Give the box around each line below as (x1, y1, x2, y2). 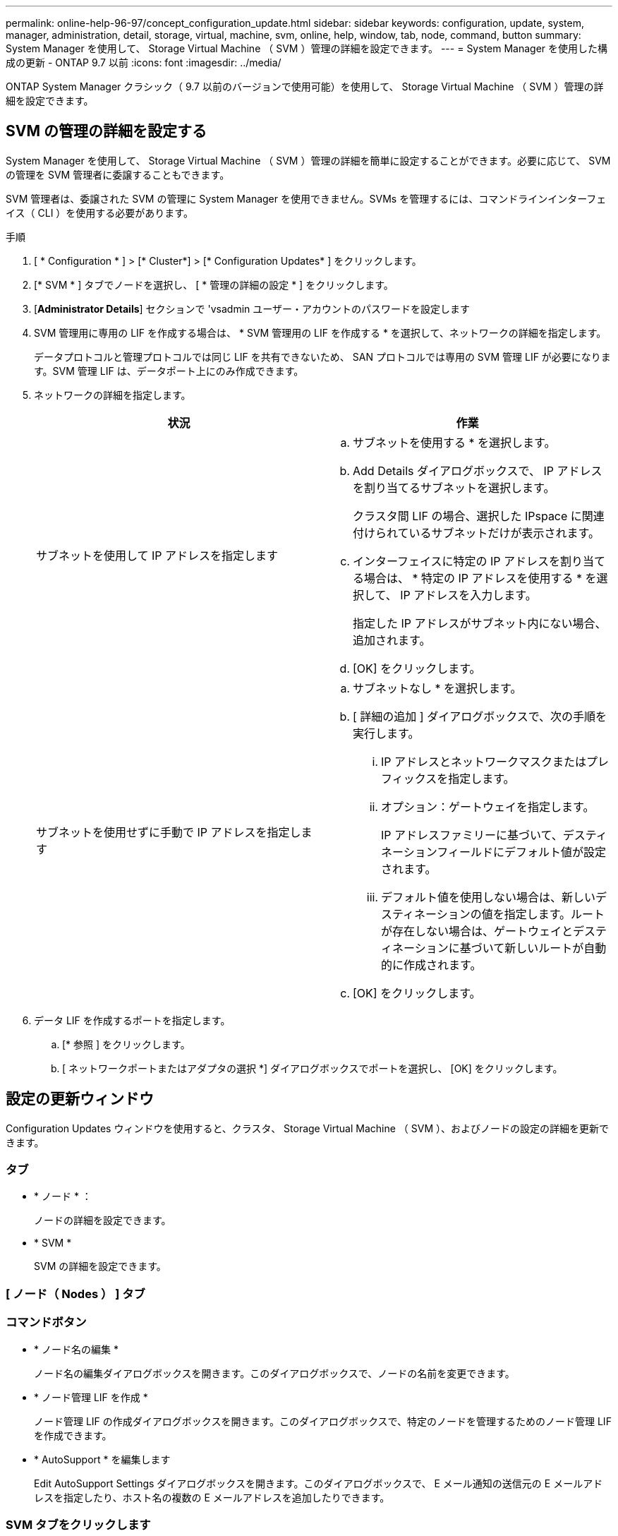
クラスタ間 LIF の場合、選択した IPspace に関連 (353, 508, 605, 523)
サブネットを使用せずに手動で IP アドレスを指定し (36, 824, 301, 839)
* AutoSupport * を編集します (34, 1453, 171, 1465)
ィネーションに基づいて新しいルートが (381, 940, 584, 955)
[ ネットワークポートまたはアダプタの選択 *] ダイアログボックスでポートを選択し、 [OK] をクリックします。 (62, 1062, 563, 1074)
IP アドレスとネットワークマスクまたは (381, 754, 587, 769)
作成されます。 (404, 957, 482, 972)
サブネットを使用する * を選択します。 (353, 435, 556, 450)
